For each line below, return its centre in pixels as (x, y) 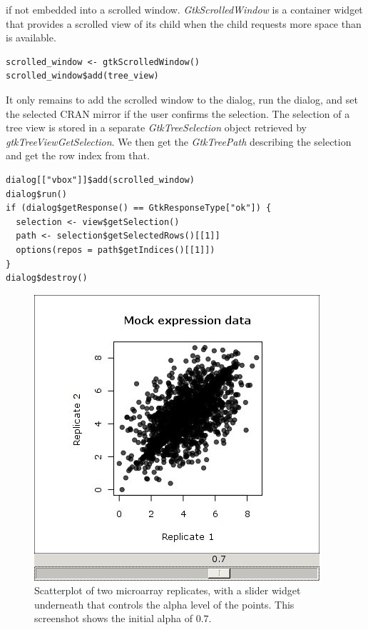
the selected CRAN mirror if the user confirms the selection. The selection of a (178, 113)
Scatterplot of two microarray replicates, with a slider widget (168, 590)
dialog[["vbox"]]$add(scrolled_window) (100, 180)
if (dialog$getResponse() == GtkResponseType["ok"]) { (139, 208)
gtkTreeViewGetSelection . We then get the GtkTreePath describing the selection (179, 141)
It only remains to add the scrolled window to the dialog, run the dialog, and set (182, 99)
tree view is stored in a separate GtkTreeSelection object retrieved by (156, 127)
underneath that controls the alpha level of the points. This (164, 604)
